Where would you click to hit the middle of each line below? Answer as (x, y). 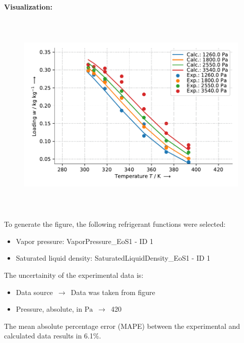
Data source (34, 292)
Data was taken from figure (113, 292)
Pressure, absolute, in (49, 309)
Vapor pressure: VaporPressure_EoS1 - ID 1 (84, 241)
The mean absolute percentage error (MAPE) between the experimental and (122, 326)
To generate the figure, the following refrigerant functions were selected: (115, 224)
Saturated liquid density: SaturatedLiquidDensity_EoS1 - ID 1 (113, 258)
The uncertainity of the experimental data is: (74, 275)
